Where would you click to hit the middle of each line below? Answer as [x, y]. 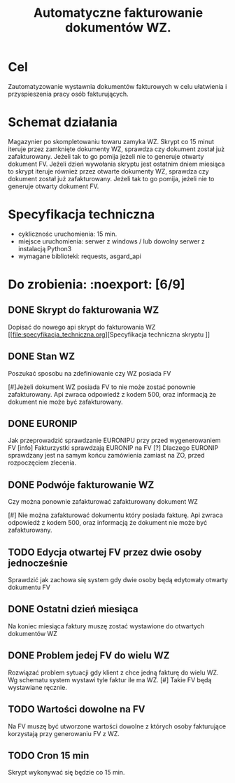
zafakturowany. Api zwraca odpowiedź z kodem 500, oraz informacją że [112, 394]
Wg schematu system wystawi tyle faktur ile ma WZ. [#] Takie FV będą [110, 679]
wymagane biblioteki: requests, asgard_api [80, 256]
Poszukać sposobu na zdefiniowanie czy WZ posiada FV [90, 373]
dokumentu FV [29, 587]
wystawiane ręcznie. [37, 687]
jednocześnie [38, 563]
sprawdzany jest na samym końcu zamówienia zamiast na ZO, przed [106, 456]
